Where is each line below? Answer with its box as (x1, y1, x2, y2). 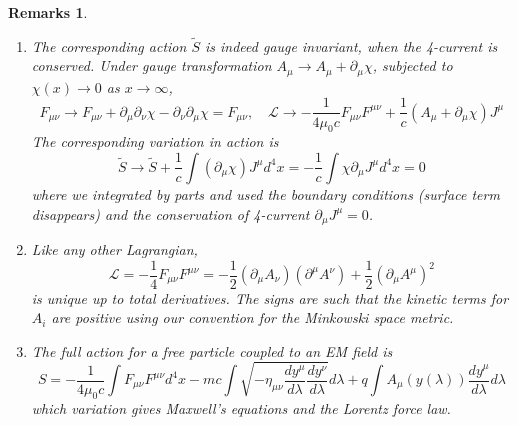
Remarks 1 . (8, 2, 88, 22)
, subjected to (372, 55, 453, 76)
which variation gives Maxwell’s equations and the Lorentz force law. (31, 398, 451, 419)
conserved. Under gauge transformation (31, 55, 272, 76)
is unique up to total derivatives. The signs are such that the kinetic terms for (31, 287, 509, 308)
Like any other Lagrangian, (31, 238, 198, 259)
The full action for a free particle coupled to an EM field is (31, 340, 393, 361)
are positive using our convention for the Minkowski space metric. (51, 307, 454, 328)
